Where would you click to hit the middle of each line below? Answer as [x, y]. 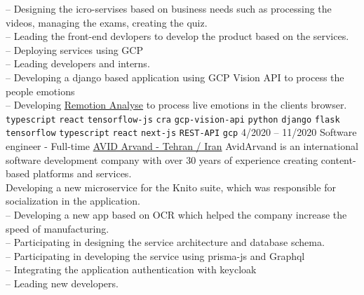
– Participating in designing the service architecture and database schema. [165, 242]
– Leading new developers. [62, 283]
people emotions [40, 91]
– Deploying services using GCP [74, 49]
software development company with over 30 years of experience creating [162, 159]
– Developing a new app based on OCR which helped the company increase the [176, 215]
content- [338, 159]
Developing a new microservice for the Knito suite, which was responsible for [171, 187]
